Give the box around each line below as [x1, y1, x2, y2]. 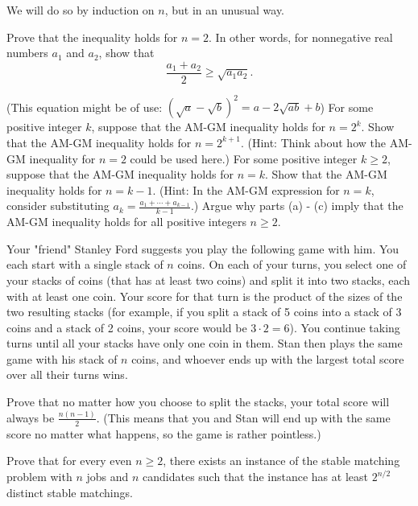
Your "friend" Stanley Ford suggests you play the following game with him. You [6, 240, 399, 257]
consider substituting [6, 197, 110, 214]
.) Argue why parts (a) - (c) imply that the [190, 197, 404, 214]
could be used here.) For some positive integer [130, 150, 358, 167]
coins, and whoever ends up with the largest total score [131, 350, 404, 367]
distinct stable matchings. [6, 483, 133, 500]
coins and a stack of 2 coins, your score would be [6, 319, 247, 335]
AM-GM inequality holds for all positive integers [6, 213, 246, 230]
